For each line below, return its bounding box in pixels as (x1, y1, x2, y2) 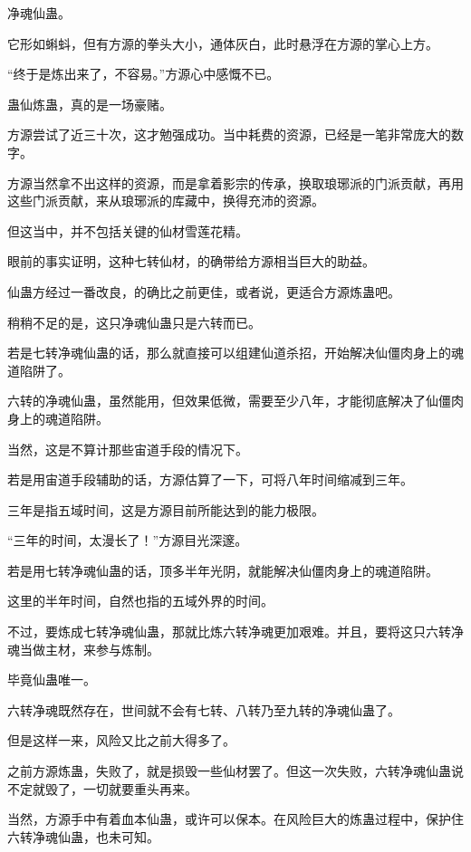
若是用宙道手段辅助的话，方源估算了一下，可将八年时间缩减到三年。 (7, 470, 413, 489)
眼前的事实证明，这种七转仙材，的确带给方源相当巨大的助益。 (7, 252, 375, 271)
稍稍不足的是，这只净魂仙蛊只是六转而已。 (7, 312, 261, 331)
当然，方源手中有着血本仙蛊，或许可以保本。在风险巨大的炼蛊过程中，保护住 (7, 809, 464, 828)
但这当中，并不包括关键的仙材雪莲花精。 (7, 221, 248, 240)
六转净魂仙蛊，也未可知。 (7, 827, 159, 846)
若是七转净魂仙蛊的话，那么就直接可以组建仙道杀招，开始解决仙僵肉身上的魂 (7, 343, 464, 362)
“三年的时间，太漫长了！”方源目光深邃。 (7, 531, 248, 550)
